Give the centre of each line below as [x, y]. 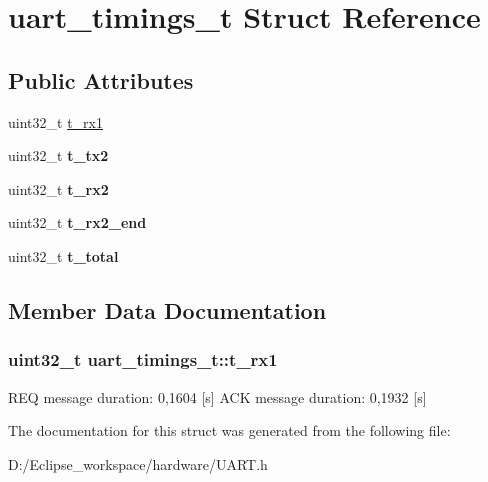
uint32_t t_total [63, 255]
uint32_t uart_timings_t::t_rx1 [143, 359]
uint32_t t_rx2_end [77, 222]
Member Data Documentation [167, 309]
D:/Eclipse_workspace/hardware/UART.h [138, 463]
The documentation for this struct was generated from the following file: [229, 430]
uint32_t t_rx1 [55, 121]
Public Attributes [101, 79]
